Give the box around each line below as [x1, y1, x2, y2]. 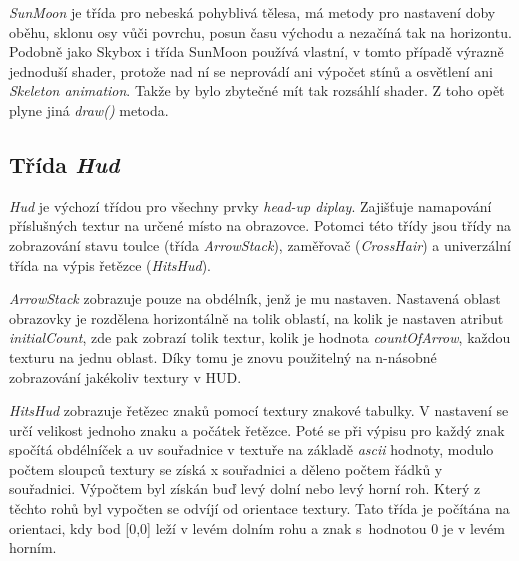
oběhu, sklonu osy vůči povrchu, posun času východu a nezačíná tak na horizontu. [9, 21, 512, 42]
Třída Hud [9, 148, 120, 179]
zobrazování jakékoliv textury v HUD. [9, 366, 242, 387]
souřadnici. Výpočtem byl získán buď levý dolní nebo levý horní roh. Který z [9, 478, 481, 499]
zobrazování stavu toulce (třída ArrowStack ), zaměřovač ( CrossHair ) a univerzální [9, 234, 511, 255]
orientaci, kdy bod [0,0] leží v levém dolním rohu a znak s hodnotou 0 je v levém [9, 517, 505, 538]
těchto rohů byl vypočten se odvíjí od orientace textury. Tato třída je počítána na [9, 498, 510, 519]
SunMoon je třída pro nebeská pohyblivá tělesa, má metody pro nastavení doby [9, 2, 496, 22]
